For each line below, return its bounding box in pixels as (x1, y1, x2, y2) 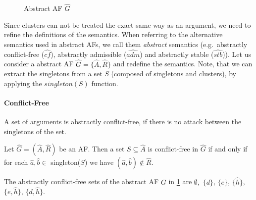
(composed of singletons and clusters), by (111, 68, 236, 79)
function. (91, 78, 118, 88)
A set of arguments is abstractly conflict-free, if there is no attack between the (4, 116, 242, 127)
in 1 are (168, 176, 192, 187)
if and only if (208, 144, 248, 154)
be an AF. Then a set (59, 144, 125, 154)
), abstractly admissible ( (51, 49, 127, 59)
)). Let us (222, 49, 251, 59)
